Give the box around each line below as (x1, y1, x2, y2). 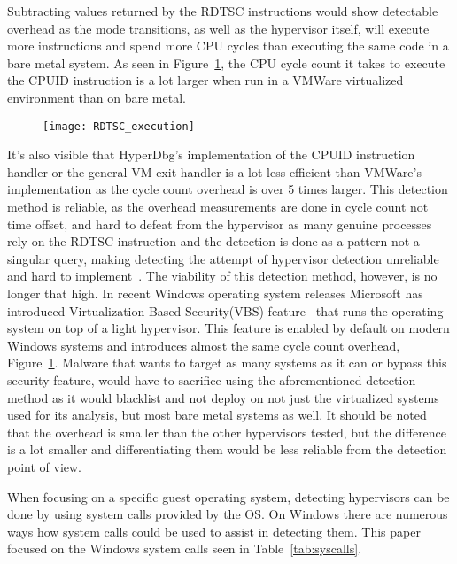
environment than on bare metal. (7, 88, 186, 106)
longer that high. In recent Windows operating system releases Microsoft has (7, 283, 423, 302)
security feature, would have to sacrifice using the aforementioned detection (7, 370, 416, 389)
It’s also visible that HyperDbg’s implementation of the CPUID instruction (7, 145, 415, 164)
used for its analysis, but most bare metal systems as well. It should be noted (7, 406, 427, 424)
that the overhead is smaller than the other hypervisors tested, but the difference (7, 422, 447, 441)
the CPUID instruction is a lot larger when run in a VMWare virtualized (7, 71, 404, 89)
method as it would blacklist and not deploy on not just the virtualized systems (7, 388, 439, 406)
